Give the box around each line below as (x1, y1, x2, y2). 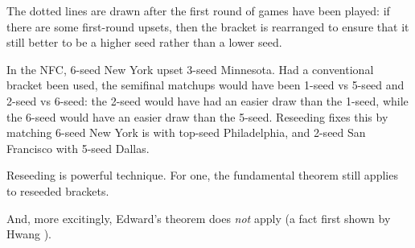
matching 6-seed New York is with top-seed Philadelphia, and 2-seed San (6, 124, 366, 141)
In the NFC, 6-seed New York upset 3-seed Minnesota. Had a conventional (6, 60, 374, 77)
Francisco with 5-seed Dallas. (6, 139, 150, 156)
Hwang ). (6, 225, 52, 242)
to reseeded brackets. (6, 182, 109, 199)
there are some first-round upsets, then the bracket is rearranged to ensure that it (6, 18, 409, 35)
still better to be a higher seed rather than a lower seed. (6, 34, 282, 51)
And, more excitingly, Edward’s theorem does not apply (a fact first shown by (6, 209, 391, 226)
